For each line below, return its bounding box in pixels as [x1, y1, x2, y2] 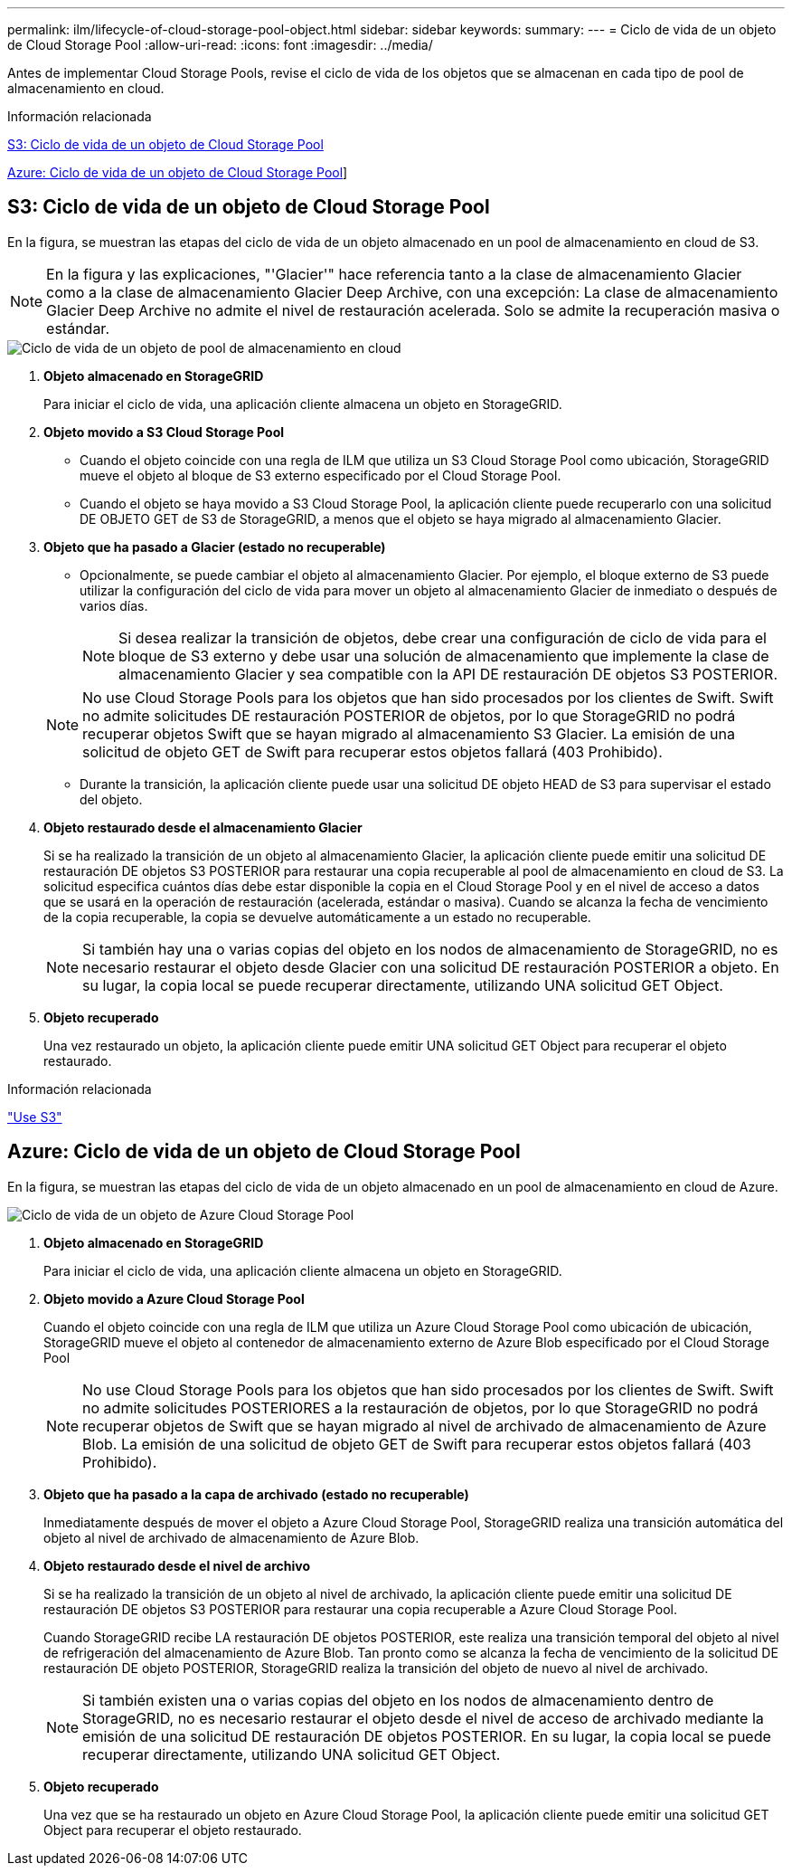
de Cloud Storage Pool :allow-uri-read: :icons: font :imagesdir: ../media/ [7, 37, 433, 52]
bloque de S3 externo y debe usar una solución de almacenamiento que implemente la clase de [118, 646, 769, 665]
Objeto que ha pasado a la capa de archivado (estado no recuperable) [43, 1486, 469, 1502]
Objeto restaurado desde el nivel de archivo [43, 1557, 311, 1574]
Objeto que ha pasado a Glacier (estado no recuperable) [43, 538, 386, 555]
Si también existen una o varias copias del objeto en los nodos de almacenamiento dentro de [82, 1690, 714, 1709]
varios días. [80, 597, 148, 613]
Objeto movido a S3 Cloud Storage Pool [43, 423, 285, 440]
